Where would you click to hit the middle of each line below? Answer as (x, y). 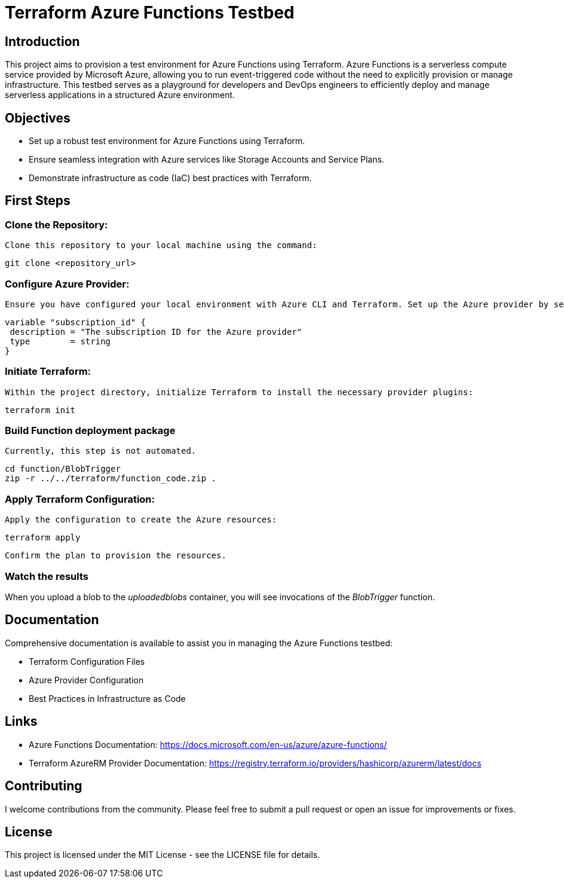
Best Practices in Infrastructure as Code (107, 698)
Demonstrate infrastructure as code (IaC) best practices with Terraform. (170, 178)
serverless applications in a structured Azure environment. (120, 95)
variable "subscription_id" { (76, 322)
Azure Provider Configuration (86, 680)
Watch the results (47, 576)
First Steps (38, 201)
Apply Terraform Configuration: (80, 499)
